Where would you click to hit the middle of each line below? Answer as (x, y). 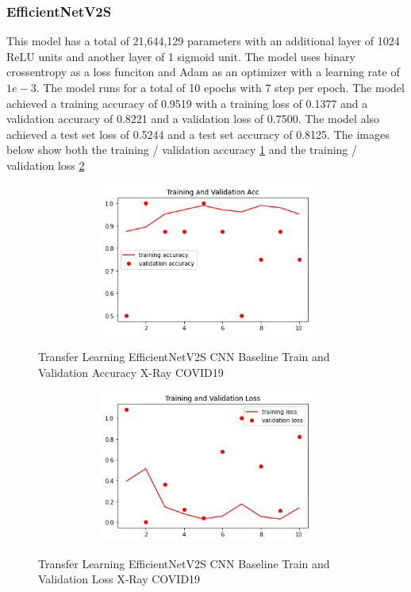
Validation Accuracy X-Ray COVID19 (131, 372)
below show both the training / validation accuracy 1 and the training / (182, 150)
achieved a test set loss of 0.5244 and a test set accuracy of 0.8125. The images (198, 134)
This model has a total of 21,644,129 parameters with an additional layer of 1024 (203, 41)
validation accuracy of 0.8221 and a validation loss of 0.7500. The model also (193, 119)
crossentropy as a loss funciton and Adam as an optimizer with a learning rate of (203, 72)
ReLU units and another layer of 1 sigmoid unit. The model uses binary (181, 56)
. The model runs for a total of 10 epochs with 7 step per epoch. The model (220, 87)
